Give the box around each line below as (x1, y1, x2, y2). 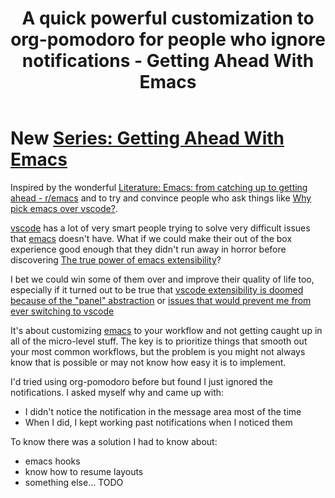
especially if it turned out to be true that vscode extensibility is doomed (10, 283, 304, 296)
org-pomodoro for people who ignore (10, 28, 326, 51)
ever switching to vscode (10, 305, 115, 317)
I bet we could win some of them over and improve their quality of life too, (10, 273, 315, 285)
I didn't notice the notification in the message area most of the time (24, 405, 302, 417)
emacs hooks (24, 455, 81, 467)
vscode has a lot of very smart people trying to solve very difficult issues (10, 222, 311, 234)
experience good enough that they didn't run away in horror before (10, 243, 287, 255)
